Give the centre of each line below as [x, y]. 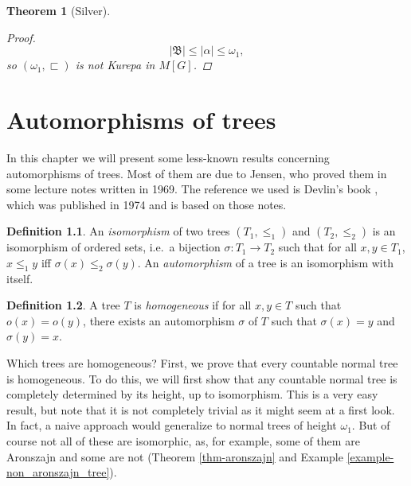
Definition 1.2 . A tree [63, 305]
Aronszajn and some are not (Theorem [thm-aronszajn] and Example [175, 456]
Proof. [21, 37]
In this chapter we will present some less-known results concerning [168, 157]
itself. [20, 278]
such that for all [317, 247]
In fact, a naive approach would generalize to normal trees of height [172, 425]
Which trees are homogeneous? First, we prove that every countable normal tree [202, 363]
